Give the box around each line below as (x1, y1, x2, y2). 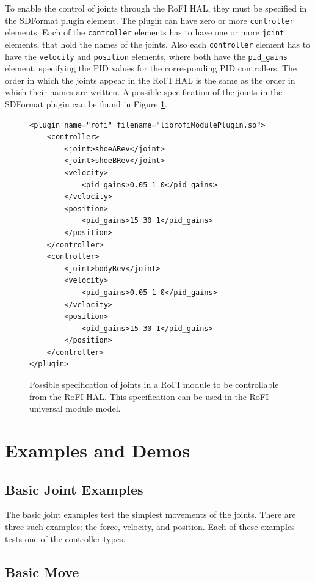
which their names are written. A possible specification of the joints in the (5, 85, 283, 98)
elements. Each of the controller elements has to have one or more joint (5, 26, 284, 38)
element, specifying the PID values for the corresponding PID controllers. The (5, 62, 297, 75)
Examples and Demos (5, 438, 190, 463)
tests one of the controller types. (5, 532, 126, 545)
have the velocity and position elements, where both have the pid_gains (5, 49, 288, 62)
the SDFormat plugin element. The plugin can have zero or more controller (5, 13, 294, 26)
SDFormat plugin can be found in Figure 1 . (5, 98, 167, 110)
